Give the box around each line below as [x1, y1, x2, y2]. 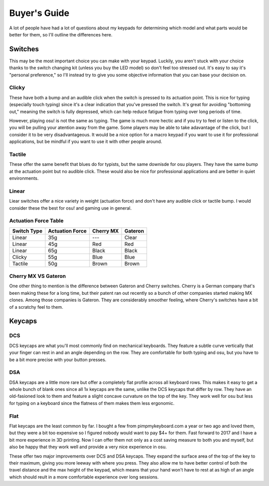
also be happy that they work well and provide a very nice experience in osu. [9, 444, 167, 450]
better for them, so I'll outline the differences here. [9, 31, 113, 37]
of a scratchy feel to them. [9, 304, 63, 310]
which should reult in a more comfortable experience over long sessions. [9, 474, 159, 480]
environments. [9, 175, 39, 181]
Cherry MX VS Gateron [9, 273, 66, 280]
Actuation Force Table [9, 217, 64, 224]
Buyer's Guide [9, 7, 70, 18]
